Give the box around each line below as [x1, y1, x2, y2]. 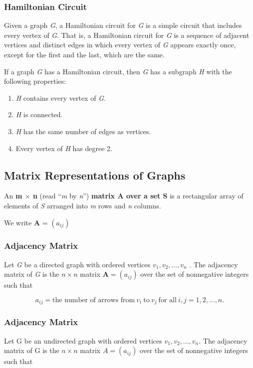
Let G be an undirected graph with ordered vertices [4, 335, 162, 346]
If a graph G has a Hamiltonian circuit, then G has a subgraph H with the [4, 66, 232, 76]
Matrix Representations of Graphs [4, 167, 186, 183]
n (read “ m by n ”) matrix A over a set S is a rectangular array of [33, 190, 244, 201]
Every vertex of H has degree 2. [15, 143, 112, 153]
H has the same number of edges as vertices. [15, 126, 151, 136]
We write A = [4, 217, 48, 227]
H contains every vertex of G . [15, 92, 106, 103]
